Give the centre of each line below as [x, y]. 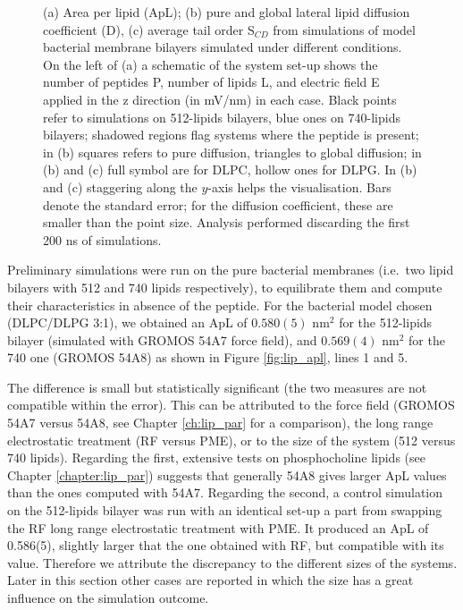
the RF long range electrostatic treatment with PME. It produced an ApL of [218, 527]
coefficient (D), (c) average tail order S [149, 29]
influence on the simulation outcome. [108, 597]
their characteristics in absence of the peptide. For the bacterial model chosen [220, 305]
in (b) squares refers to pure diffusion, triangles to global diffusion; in [232, 152]
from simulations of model [344, 29]
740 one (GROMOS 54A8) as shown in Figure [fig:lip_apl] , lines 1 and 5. [208, 357]
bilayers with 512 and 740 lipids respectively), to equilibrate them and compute [225, 287]
